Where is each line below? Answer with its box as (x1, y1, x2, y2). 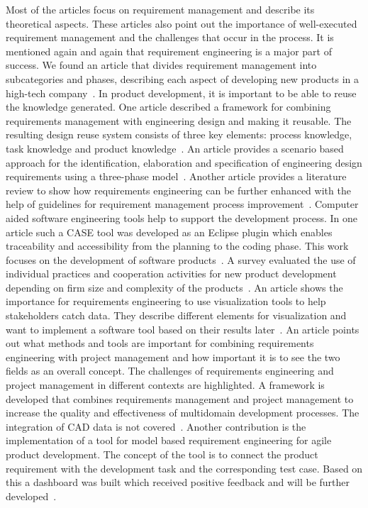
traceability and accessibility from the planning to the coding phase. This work (6, 238, 349, 253)
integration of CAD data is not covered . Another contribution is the (6, 419, 306, 434)
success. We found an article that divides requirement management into (6, 57, 317, 72)
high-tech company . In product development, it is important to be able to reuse (6, 85, 357, 100)
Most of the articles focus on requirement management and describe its (6, 2, 315, 16)
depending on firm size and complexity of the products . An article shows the (6, 280, 343, 294)
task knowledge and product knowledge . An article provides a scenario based (6, 140, 344, 155)
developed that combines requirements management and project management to (6, 391, 354, 406)
